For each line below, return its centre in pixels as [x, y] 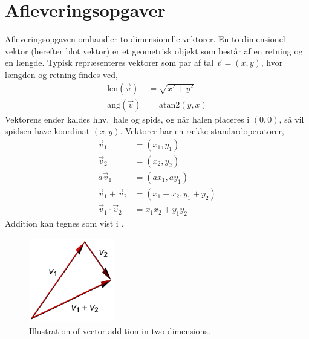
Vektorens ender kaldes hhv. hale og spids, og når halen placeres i [127, 119]
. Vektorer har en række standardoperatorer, [202, 131]
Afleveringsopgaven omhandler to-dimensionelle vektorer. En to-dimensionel [145, 39]
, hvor [272, 63]
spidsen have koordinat [47, 131]
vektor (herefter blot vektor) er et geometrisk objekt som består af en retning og [154, 50]
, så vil [291, 119]
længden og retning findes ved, [61, 74]
